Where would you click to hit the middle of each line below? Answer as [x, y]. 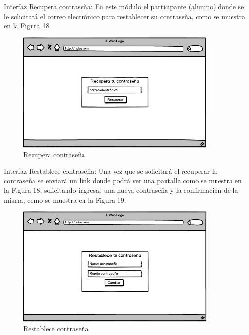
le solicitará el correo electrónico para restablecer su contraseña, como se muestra [124, 16]
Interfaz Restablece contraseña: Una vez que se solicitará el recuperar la [111, 171]
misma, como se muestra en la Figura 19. [65, 199]
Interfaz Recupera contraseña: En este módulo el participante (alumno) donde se [124, 6]
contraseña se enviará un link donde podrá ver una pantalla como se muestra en [123, 180]
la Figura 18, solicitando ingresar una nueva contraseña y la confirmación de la [121, 190]
